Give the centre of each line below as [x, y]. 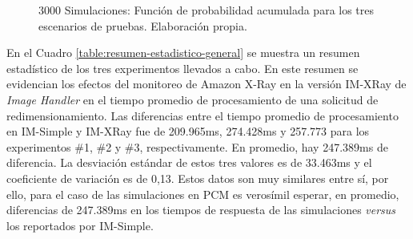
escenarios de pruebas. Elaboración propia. [143, 25]
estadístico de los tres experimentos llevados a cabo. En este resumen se [182, 68]
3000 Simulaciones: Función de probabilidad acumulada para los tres [206, 10]
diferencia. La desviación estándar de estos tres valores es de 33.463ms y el [189, 162]
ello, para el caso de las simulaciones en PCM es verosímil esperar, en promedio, [203, 194]
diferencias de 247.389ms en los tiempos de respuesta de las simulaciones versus [201, 210]
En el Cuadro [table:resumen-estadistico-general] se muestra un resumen [183, 53]
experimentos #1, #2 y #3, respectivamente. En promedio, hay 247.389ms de [197, 146]
